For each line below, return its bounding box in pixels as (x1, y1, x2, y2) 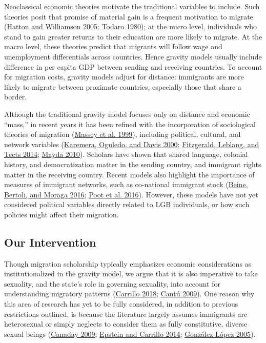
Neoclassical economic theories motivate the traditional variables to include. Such (4, 1, 260, 11)
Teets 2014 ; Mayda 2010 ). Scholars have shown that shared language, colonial (4, 149, 248, 159)
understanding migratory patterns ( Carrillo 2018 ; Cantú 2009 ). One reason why (4, 288, 255, 299)
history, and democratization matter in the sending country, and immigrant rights (4, 158, 261, 169)
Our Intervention (4, 234, 96, 250)
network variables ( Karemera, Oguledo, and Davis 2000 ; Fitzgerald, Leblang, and (4, 138, 259, 149)
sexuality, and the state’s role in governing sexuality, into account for (4, 278, 221, 289)
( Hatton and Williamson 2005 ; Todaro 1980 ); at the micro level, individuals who (4, 21, 257, 32)
